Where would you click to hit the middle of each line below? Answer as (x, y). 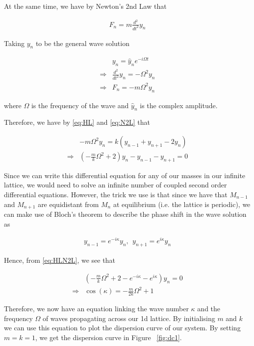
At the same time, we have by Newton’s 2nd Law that (85, 6)
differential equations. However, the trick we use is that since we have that (116, 195)
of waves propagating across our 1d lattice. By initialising (129, 318)
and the (209, 309)
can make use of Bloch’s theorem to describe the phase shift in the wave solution (125, 214)
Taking (14, 43)
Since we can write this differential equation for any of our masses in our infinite (125, 175)
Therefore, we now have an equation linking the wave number (96, 309)
